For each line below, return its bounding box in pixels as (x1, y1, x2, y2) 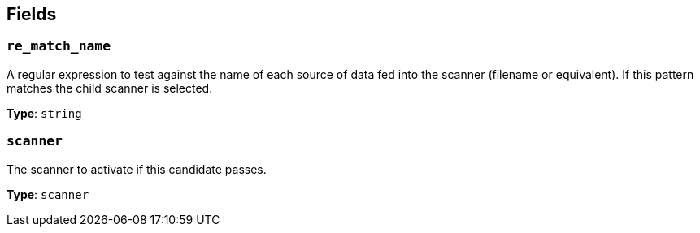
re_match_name (7, 38, 111, 54)
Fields (7, 4, 57, 24)
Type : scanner (7, 187, 89, 201)
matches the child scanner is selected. (7, 80, 213, 95)
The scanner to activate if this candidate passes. (7, 162, 267, 176)
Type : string (7, 106, 82, 120)
